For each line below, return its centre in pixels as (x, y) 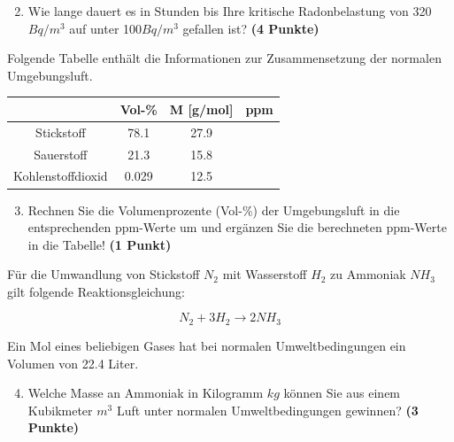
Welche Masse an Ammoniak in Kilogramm (146, 393)
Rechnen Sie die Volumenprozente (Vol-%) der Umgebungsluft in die (214, 209)
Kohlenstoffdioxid (61, 176)
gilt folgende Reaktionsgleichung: (96, 291)
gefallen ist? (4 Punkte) (251, 28)
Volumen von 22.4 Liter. (73, 363)
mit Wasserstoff (265, 274)
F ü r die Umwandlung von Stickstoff (104, 274)
